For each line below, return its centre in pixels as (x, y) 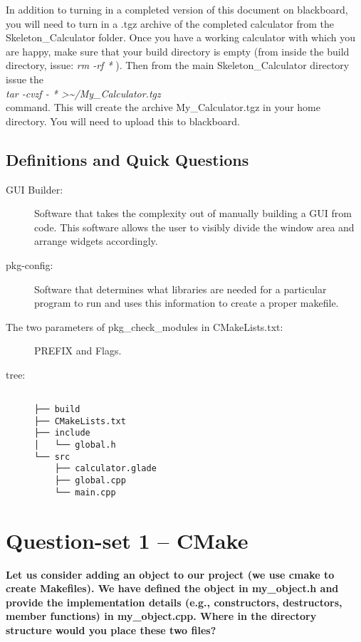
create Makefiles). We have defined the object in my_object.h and (172, 588)
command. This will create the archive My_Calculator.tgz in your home (163, 107)
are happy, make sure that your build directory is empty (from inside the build (178, 51)
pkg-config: (30, 264)
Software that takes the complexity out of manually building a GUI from (193, 213)
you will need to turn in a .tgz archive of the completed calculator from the (170, 23)
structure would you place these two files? (111, 630)
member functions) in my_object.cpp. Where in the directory (161, 616)
